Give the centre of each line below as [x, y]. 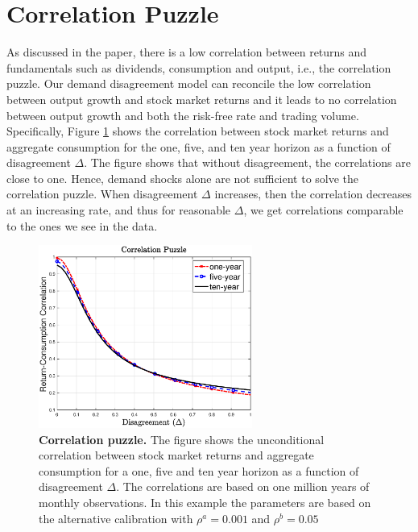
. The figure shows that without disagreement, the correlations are [247, 162]
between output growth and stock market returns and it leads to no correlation [202, 99]
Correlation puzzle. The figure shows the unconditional [182, 439]
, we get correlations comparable [323, 210]
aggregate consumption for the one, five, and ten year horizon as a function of [199, 146]
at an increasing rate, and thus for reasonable [119, 210]
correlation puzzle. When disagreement [102, 194]
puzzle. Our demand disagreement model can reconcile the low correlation [189, 83]
